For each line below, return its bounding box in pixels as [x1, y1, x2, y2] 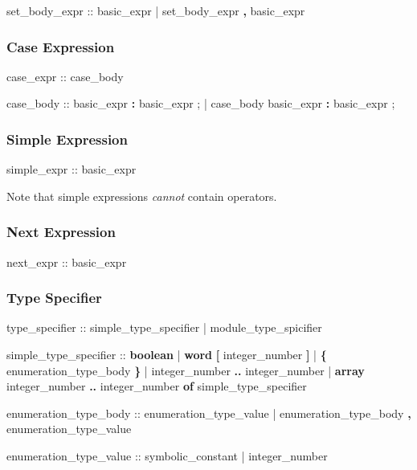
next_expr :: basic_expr [6, 253, 127, 270]
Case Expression [6, 36, 115, 56]
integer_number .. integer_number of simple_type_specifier [6, 378, 307, 394]
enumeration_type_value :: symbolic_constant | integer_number [6, 448, 328, 464]
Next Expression [6, 222, 116, 242]
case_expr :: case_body [6, 67, 124, 84]
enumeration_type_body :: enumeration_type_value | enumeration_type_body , [6, 404, 411, 421]
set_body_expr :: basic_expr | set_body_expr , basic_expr [6, 2, 305, 18]
